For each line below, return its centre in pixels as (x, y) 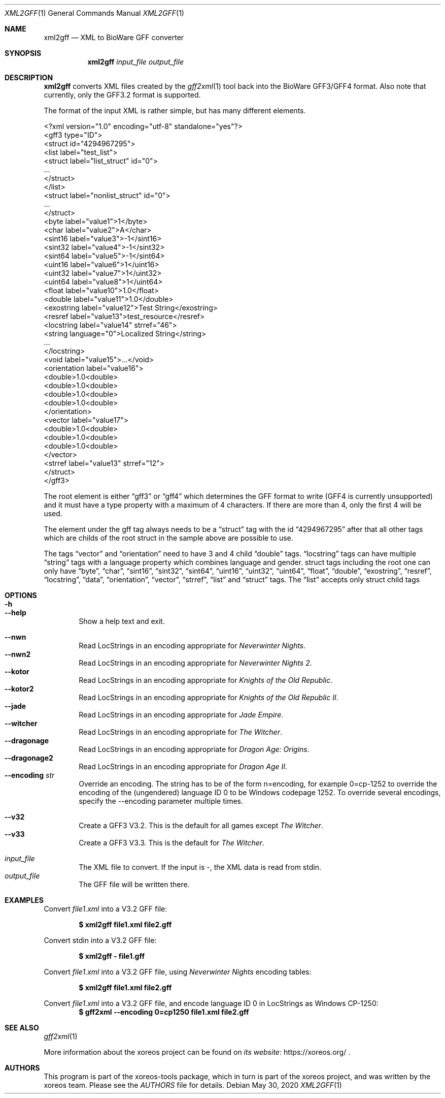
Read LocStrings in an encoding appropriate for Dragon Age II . (183, 766)
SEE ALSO (22, 1028)
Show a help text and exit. (122, 621)
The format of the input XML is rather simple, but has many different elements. (175, 111)
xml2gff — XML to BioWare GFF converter (114, 37)
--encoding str (30, 775)
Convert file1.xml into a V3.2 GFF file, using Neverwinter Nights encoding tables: (178, 972)
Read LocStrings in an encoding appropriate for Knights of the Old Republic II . (209, 697)
